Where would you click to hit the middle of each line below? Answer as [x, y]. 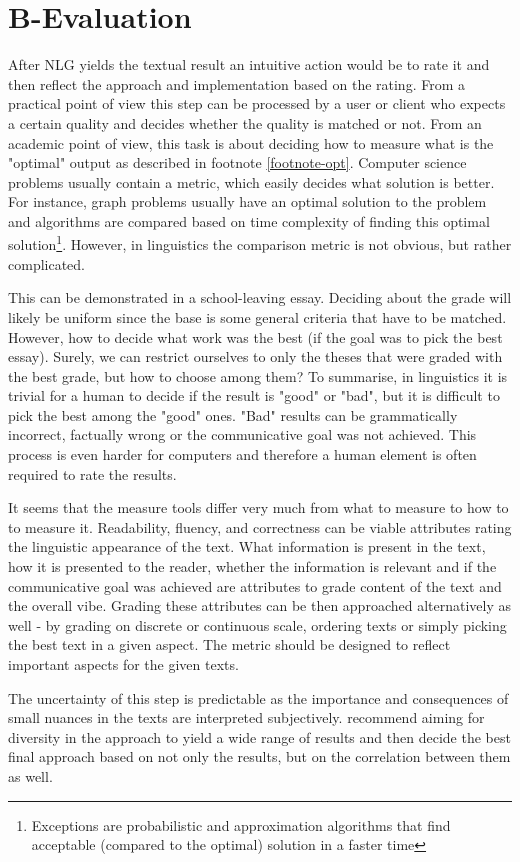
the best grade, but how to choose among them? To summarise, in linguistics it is [258, 375]
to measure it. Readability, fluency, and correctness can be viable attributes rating [260, 526]
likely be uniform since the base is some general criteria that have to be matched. [257, 316]
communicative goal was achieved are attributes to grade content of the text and [255, 585]
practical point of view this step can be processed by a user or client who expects [257, 103]
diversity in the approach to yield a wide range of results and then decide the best [259, 736]
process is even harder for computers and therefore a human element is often [242, 454]
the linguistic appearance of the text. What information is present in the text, [247, 546]
